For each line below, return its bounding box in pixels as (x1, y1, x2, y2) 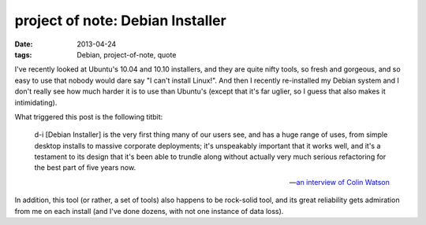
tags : (14, 50, 32, 59)
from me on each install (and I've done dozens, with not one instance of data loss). (14, 206, 284, 216)
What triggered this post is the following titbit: (14, 112, 163, 121)
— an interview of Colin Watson (289, 177, 390, 186)
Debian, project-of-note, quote (77, 50, 177, 59)
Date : (14, 39, 33, 49)
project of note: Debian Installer (14, 12, 226, 29)
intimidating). (14, 98, 58, 107)
